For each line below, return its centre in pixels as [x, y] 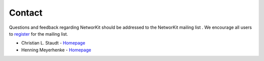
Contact [26, 13]
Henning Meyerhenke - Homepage [56, 50]
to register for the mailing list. [39, 34]
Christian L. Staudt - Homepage [53, 43]
